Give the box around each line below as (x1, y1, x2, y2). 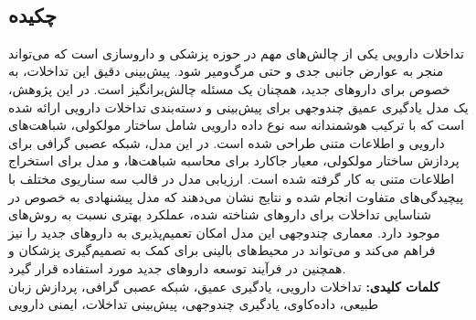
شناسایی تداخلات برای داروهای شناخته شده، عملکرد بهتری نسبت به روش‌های (8, 205, 431, 224)
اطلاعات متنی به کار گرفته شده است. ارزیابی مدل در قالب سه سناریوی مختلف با (8, 168, 455, 187)
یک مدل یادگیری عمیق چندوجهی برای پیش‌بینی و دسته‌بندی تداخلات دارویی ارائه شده (8, 97, 469, 116)
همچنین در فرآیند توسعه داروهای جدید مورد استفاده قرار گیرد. (8, 258, 346, 277)
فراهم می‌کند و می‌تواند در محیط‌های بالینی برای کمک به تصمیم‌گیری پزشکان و (8, 240, 436, 260)
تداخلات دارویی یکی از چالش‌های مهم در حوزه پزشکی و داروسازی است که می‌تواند (8, 43, 464, 62)
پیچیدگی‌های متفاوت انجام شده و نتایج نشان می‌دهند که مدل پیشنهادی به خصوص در (8, 187, 464, 206)
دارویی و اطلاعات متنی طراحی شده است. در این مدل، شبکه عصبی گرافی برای (8, 133, 445, 152)
